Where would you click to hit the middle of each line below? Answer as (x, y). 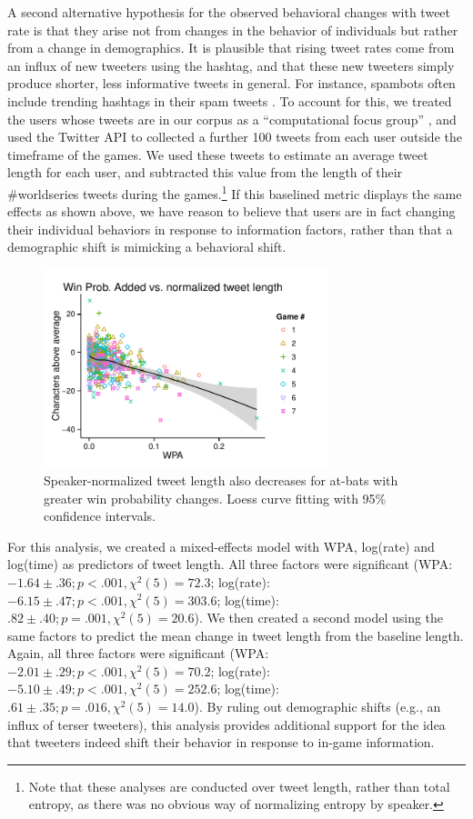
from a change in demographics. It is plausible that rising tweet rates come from (231, 48)
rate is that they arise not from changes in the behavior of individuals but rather (233, 30)
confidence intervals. (100, 516)
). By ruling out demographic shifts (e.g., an (317, 707)
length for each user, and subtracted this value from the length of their (205, 172)
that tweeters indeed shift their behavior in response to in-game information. (221, 742)
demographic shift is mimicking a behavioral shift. (147, 247)
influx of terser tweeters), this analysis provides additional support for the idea (226, 724)
